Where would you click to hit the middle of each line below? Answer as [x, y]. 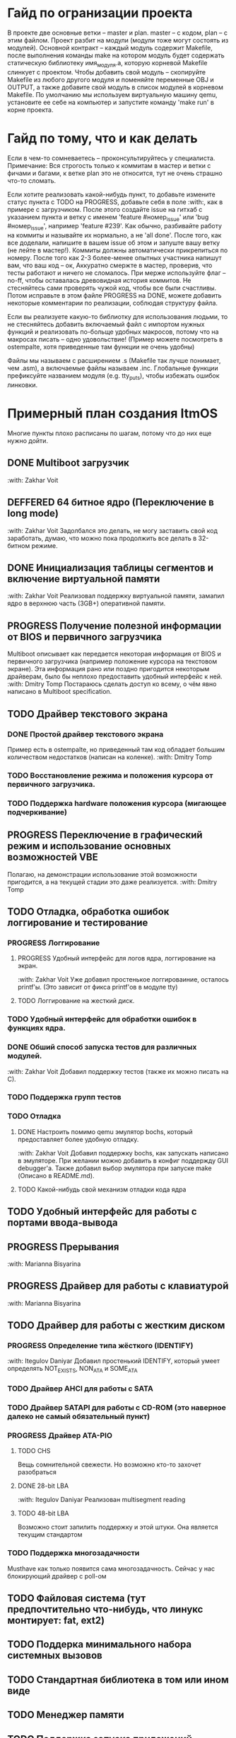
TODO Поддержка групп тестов [64, 1097]
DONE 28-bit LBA [43, 1486]
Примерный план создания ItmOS [113, 414]
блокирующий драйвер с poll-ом [57, 1576]
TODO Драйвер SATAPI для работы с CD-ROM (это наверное [117, 1408]
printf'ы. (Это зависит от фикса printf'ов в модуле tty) [98, 987]
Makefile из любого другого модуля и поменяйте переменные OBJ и [111, 79]
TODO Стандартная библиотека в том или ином [118, 1680]
